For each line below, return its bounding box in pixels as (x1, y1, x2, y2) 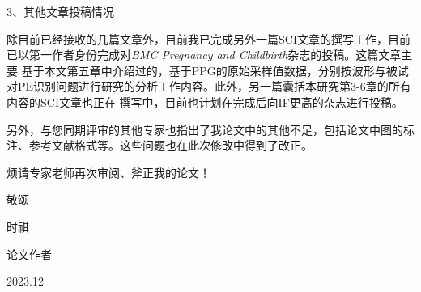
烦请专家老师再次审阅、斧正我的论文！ (6, 163, 210, 180)
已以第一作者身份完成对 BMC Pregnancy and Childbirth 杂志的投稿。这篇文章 (6, 46, 402, 63)
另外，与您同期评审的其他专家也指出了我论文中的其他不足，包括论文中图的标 (6, 121, 415, 138)
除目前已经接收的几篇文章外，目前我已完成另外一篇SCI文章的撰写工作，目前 (6, 30, 410, 47)
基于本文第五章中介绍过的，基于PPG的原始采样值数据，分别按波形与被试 (21, 61, 409, 78)
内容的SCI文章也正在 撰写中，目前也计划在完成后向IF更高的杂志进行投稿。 (6, 93, 403, 110)
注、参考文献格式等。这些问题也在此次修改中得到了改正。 (6, 137, 313, 154)
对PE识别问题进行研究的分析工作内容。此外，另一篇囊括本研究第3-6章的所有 (6, 78, 411, 95)
